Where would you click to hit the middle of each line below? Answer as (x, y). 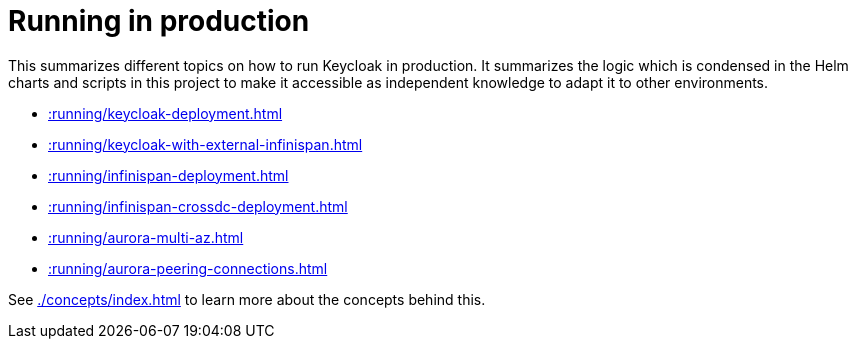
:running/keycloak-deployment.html (165, 113)
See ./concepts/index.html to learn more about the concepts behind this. (247, 299)
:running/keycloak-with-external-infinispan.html (205, 144)
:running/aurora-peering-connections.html (188, 268)
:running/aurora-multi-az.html (146, 237)
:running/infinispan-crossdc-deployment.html (198, 206)
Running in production (159, 21)
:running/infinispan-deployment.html (168, 175)
